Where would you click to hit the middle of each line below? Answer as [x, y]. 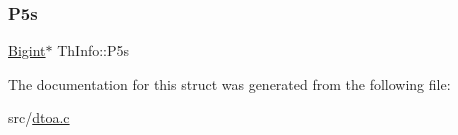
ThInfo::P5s [93, 50]
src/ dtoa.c [39, 117]
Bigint [27, 50]
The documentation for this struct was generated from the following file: [229, 83]
